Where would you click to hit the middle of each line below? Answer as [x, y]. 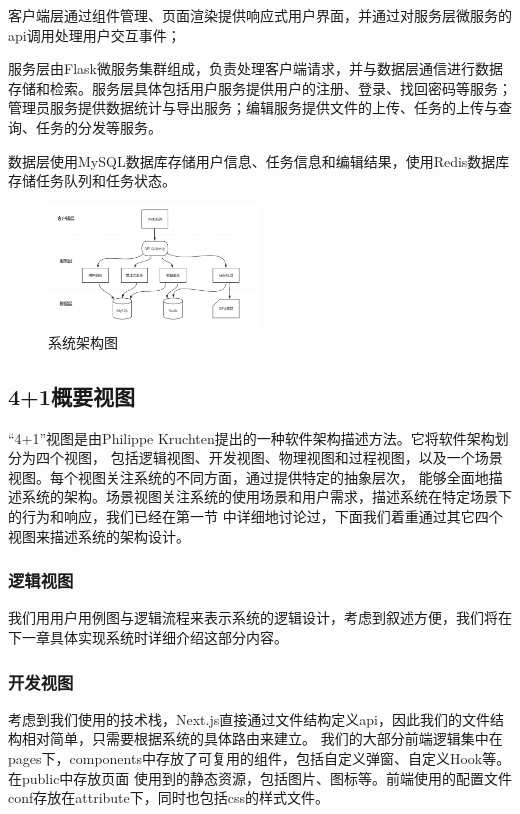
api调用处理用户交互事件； [94, 34]
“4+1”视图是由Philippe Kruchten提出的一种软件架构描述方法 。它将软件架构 [251, 437]
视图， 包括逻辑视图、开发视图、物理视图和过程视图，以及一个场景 [283, 457]
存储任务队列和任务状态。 [92, 180]
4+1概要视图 [71, 395]
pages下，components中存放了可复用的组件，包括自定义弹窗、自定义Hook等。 [259, 758]
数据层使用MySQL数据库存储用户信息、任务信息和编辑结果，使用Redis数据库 [259, 160]
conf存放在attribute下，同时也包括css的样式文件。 [169, 797]
